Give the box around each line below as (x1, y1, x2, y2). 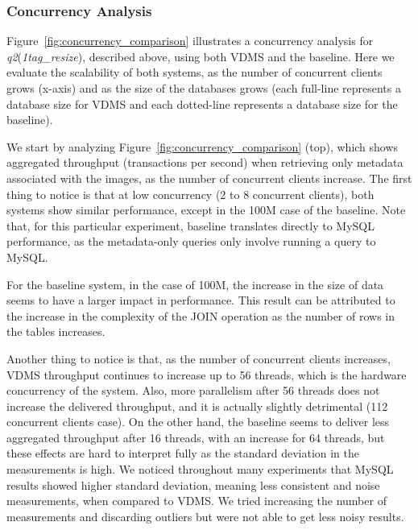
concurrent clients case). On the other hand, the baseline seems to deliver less (6, 413, 390, 430)
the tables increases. (6, 323, 106, 340)
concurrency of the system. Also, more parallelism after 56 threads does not (6, 382, 380, 399)
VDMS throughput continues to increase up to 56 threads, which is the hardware (6, 366, 407, 383)
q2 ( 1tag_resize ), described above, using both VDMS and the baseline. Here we (6, 48, 395, 64)
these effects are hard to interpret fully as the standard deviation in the (6, 445, 360, 462)
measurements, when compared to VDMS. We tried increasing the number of (6, 492, 387, 509)
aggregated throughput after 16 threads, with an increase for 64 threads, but (6, 429, 385, 445)
